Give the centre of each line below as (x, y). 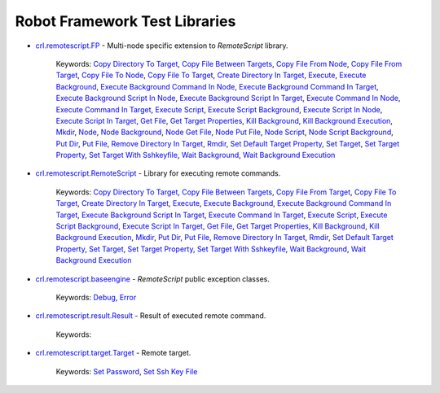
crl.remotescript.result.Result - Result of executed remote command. (151, 316)
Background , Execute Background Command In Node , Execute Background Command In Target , (217, 86)
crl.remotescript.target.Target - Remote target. (113, 353)
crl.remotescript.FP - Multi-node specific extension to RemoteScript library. (162, 46)
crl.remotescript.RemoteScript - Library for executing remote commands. (158, 173)
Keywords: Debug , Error (96, 297)
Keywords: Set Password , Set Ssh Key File (127, 371)
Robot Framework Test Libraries (125, 21)
